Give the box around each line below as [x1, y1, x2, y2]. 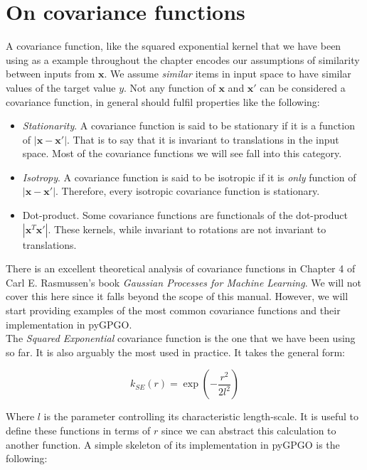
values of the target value [6, 80, 116, 95]
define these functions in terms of [6, 423, 151, 437]
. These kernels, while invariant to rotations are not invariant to [48, 221, 326, 236]
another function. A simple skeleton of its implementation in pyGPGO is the [6, 437, 340, 452]
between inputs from [6, 66, 95, 81]
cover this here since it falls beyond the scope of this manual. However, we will [6, 289, 349, 304]
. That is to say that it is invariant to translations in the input [67, 132, 339, 146]
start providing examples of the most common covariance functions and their [6, 303, 341, 318]
